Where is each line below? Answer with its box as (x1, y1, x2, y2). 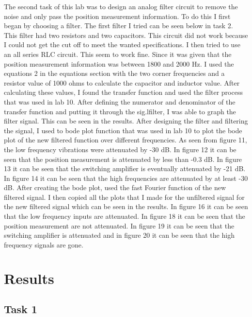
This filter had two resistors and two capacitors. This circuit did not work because (4, 30, 248, 40)
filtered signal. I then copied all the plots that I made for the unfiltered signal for (4, 192, 245, 202)
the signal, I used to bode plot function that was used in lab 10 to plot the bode (4, 125, 242, 135)
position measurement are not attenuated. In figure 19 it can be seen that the (4, 220, 235, 230)
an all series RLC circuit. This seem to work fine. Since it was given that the (4, 49, 232, 59)
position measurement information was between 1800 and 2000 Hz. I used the (4, 58, 234, 69)
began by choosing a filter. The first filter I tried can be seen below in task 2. (4, 20, 233, 31)
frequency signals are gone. (4, 239, 83, 249)
